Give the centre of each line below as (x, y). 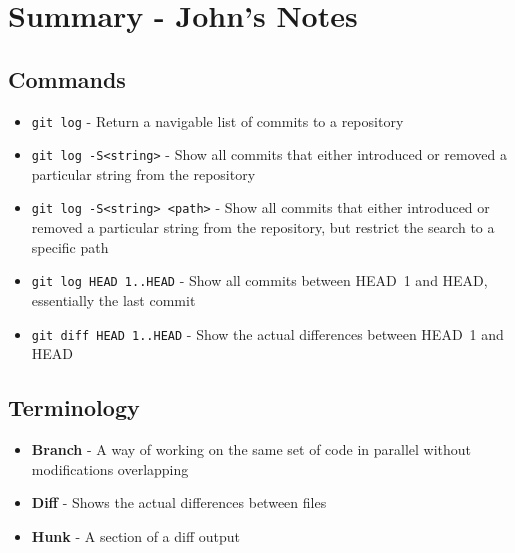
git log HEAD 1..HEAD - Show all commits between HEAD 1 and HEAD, (259, 280)
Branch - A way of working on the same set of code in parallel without (251, 449)
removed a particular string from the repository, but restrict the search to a (263, 227)
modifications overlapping (110, 468)
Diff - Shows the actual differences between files (179, 502)
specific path (70, 246)
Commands (67, 78)
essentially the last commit (113, 299)
